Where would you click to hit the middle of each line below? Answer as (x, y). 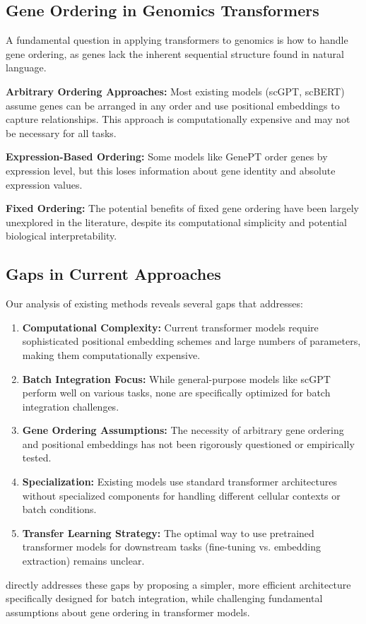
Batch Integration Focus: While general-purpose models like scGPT (176, 378)
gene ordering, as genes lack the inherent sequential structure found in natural (175, 53)
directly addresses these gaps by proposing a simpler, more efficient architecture (178, 584)
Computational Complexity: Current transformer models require (170, 327)
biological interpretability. (61, 236)
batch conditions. (59, 509)
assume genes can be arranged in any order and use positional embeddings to (173, 105)
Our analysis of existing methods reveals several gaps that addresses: (154, 304)
